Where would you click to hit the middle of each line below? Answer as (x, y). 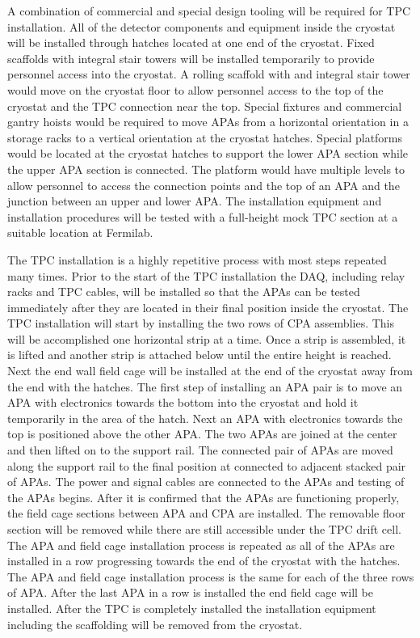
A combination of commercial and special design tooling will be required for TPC (209, 11)
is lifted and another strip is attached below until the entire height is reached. (199, 355)
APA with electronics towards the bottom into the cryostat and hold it (183, 402)
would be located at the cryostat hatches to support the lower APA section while (208, 153)
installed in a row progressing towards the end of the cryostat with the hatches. (204, 561)
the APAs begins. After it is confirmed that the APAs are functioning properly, (204, 497)
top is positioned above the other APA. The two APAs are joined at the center (202, 434)
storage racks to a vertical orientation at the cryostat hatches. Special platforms (205, 137)
